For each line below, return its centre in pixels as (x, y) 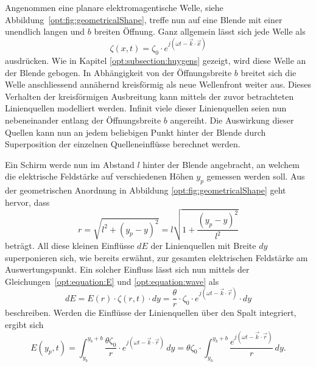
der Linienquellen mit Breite (203, 245)
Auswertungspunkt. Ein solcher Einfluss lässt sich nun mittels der (127, 269)
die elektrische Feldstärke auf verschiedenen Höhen (99, 176)
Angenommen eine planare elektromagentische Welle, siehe (114, 7)
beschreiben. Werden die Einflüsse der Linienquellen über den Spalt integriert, (151, 313)
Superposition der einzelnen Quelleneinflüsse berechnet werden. (123, 144)
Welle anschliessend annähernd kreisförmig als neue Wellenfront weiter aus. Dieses (158, 84)
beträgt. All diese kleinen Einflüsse (70, 245)
